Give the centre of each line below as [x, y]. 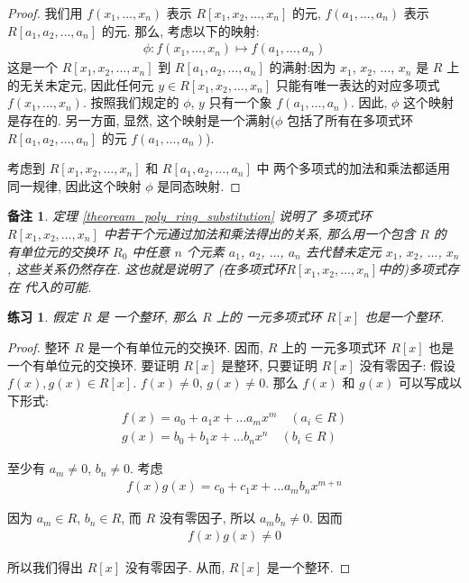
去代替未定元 [343, 251]
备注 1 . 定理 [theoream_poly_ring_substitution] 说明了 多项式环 [190, 216]
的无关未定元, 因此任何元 [81, 84]
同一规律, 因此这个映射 [74, 185]
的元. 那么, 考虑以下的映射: [180, 30]
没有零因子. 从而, [175, 566]
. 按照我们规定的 [131, 102]
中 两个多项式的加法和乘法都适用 [354, 168]
